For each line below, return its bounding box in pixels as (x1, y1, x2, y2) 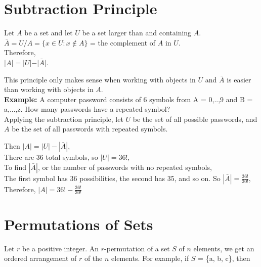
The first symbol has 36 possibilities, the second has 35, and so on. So (4, 172, 221, 183)
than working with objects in (4, 84, 94, 95)
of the (84, 253, 103, 263)
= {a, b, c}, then (198, 253, 250, 263)
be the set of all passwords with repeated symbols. (12, 123, 168, 134)
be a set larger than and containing (82, 27, 192, 38)
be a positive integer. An (22, 243, 99, 253)
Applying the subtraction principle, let (4, 113, 123, 124)
